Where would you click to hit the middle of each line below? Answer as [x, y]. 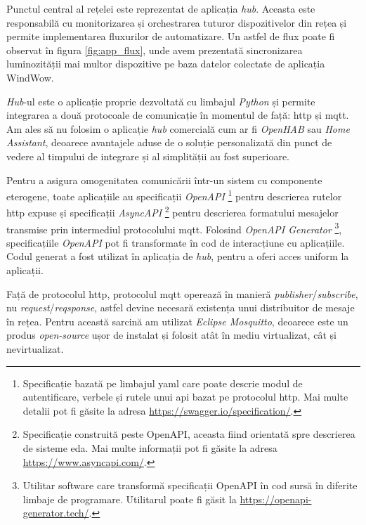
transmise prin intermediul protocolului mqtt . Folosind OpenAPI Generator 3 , [174, 228]
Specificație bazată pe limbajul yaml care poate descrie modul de [163, 383]
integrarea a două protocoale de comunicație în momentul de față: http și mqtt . [178, 115]
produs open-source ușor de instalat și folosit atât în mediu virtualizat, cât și [171, 335]
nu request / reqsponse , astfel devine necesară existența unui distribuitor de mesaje [181, 307]
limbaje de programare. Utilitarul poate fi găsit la [130, 499]
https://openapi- [276, 499]
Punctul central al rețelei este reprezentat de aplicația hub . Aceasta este [161, 8]
